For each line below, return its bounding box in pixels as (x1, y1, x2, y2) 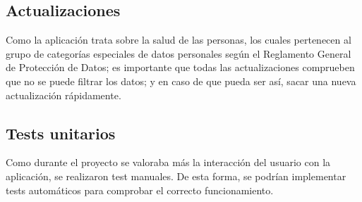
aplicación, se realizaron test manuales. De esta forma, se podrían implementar (6, 168, 346, 183)
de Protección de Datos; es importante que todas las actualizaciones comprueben (6, 60, 355, 75)
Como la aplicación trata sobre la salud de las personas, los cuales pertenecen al (6, 32, 351, 47)
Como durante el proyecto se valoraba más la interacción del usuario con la (6, 155, 331, 170)
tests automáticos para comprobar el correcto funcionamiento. (6, 182, 274, 197)
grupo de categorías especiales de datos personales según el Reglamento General (6, 46, 351, 61)
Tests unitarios (6, 122, 116, 144)
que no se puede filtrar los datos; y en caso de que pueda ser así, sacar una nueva (6, 73, 356, 88)
